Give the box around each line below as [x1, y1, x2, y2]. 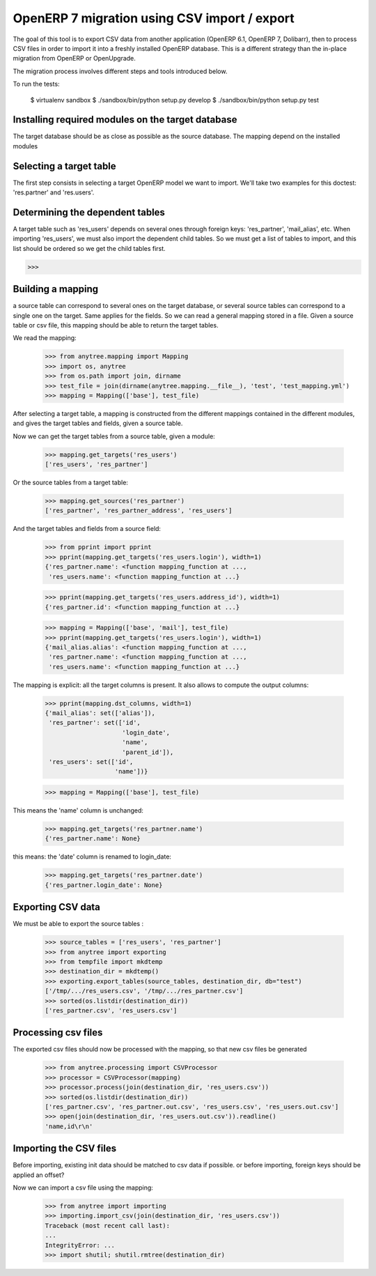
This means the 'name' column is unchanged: [13, 806, 144, 815]
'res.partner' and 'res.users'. [13, 188, 95, 197]
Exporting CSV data [13, 901, 101, 913]
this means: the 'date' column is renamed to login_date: [13, 852, 172, 861]
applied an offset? [13, 1171, 65, 1179]
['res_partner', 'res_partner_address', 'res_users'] [45, 507, 233, 515]
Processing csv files [13, 1027, 103, 1038]
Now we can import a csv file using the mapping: [13, 1183, 153, 1192]
